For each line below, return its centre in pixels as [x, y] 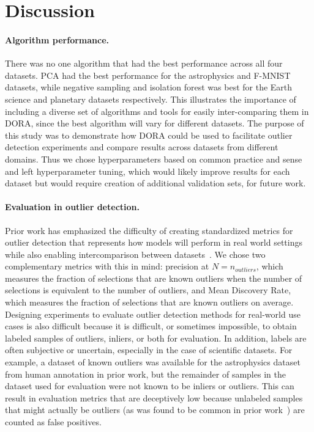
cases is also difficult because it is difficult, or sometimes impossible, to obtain [151, 326]
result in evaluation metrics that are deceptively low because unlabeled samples [154, 397]
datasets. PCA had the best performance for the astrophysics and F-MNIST [148, 75]
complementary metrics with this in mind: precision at [107, 266]
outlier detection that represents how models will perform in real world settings [154, 242]
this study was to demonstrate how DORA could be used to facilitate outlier [149, 135]
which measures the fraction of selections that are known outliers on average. [149, 302]
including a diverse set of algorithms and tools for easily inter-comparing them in [157, 111]
